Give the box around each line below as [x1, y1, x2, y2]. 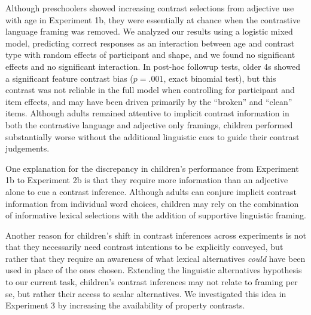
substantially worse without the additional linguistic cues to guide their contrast [5, 130, 300, 143]
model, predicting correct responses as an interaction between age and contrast [5, 36, 295, 49]
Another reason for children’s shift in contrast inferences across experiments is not [5, 228, 307, 241]
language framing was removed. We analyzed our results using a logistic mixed [5, 25, 293, 38]
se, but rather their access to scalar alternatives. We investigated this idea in [5, 287, 286, 299]
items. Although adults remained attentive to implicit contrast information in [5, 107, 289, 119]
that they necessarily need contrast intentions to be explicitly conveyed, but [5, 240, 283, 253]
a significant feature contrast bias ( [5, 72, 133, 84]
